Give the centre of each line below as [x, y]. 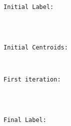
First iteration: [32, 79]
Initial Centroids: [36, 47]
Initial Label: [29, 7]
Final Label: [25, 120]
